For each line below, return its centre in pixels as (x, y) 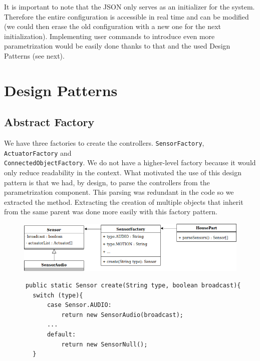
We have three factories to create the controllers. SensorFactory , (104, 143)
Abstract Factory (49, 122)
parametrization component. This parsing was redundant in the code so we (119, 192)
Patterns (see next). (34, 55)
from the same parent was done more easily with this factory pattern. (111, 212)
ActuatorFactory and (38, 152)
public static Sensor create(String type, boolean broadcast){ (133, 285)
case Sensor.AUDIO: (79, 305)
